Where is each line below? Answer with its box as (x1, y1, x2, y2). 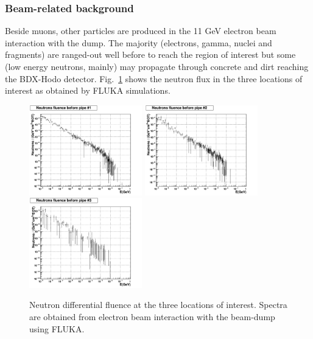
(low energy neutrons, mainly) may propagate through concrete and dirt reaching (5, 60, 309, 72)
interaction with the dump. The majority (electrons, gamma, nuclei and (5, 36, 272, 49)
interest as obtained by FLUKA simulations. (5, 84, 171, 97)
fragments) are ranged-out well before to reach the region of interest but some (5, 48, 296, 61)
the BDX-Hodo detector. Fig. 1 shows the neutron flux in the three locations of (5, 72, 303, 85)
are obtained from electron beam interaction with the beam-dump (29, 310, 275, 323)
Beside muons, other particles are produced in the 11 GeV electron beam (5, 24, 276, 37)
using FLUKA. (29, 322, 85, 335)
